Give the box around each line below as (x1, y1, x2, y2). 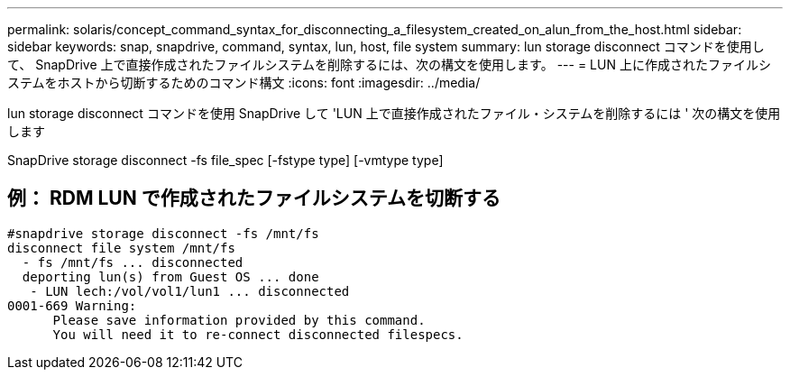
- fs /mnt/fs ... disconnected (22, 254, 243, 270)
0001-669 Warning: (7, 298, 137, 313)
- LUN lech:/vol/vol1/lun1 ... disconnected (30, 283, 350, 299)
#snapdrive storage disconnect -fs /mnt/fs (7, 225, 319, 241)
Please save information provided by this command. (52, 312, 426, 327)
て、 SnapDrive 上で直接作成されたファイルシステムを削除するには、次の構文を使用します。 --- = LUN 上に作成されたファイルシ (7, 57, 771, 72)
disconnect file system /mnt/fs (7, 240, 235, 255)
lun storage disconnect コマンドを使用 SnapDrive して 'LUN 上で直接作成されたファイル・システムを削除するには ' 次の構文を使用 (7, 106, 781, 121)
